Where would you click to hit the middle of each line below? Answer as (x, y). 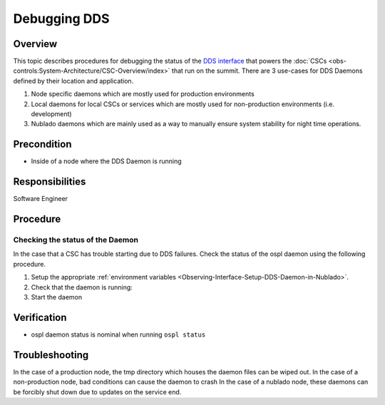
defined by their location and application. (73, 81)
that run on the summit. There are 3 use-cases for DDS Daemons (267, 71)
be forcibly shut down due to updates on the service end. (97, 391)
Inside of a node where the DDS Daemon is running (106, 161)
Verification (40, 317)
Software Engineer (40, 199)
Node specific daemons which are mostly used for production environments (143, 94)
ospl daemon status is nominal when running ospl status (118, 334)
